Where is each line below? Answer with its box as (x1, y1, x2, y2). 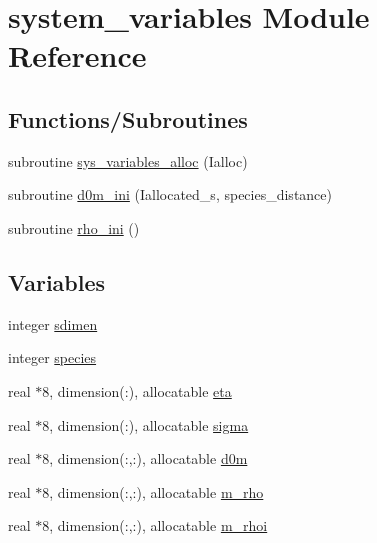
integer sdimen (8, 313, 98, 334)
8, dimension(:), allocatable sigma (42, 414, 249, 435)
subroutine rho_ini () (8, 217, 140, 238)
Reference (8, 35, 147, 76)
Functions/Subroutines (8, 103, 248, 134)
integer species (8, 347, 97, 368)
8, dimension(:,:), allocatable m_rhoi (42, 515, 268, 536)
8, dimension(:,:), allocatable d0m (42, 448, 248, 469)
